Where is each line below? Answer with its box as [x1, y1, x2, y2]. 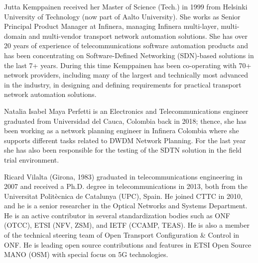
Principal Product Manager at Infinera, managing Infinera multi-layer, [4, 21, 219, 31]
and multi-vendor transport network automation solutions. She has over [28, 30, 248, 41]
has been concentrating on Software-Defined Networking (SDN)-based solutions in [4, 50, 254, 60]
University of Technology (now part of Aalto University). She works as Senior [4, 11, 241, 21]
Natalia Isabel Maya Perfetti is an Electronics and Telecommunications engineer [4, 105, 249, 116]
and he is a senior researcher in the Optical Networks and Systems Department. [4, 200, 248, 211]
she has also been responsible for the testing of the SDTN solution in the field [4, 145, 242, 155]
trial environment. [4, 154, 59, 165]
